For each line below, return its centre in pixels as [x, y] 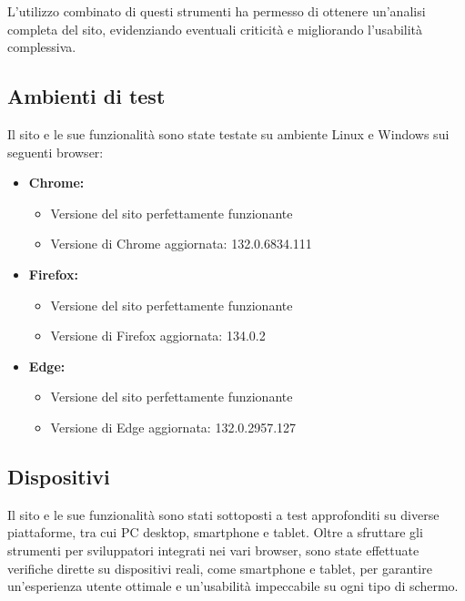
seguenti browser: [56, 152]
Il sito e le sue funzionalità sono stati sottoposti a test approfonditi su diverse [223, 514]
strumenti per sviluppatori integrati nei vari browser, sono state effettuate [213, 550]
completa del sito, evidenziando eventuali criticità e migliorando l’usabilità [215, 29]
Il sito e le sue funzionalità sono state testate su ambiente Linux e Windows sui [228, 133]
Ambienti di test [86, 96]
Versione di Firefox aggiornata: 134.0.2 [158, 336]
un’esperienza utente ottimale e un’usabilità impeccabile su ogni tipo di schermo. [233, 586]
